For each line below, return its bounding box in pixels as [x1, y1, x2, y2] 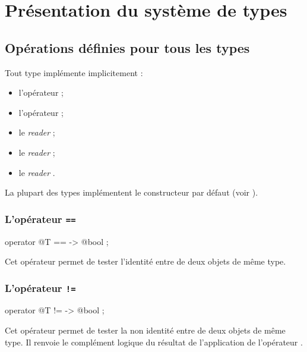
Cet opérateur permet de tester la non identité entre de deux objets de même [5, 324, 286, 337]
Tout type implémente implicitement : [5, 66, 143, 78]
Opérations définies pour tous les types [5, 38, 250, 56]
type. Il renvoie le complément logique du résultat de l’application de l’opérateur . [5, 335, 303, 348]
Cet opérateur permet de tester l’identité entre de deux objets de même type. [5, 255, 286, 268]
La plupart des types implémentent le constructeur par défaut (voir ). [5, 186, 258, 199]
